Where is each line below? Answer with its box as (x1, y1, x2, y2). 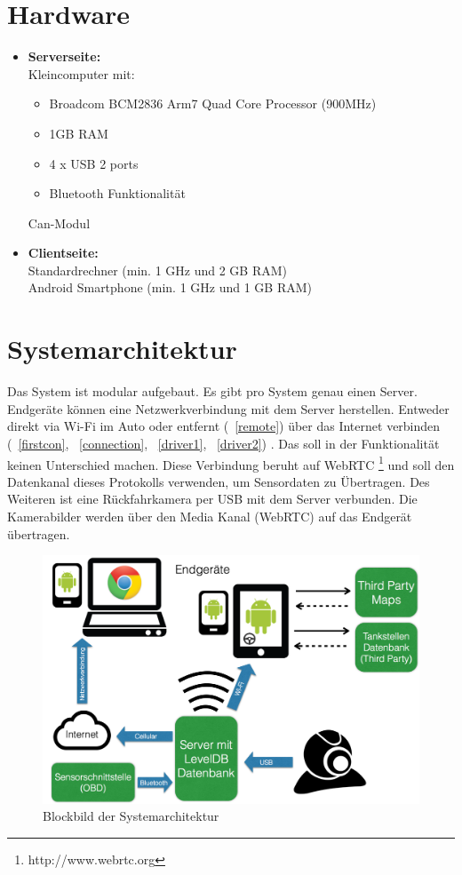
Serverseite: (28, 47, 101, 66)
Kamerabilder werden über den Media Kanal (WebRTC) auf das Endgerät (7, 507, 412, 525)
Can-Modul (28, 213, 91, 232)
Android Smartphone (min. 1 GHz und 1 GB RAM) (28, 278, 312, 297)
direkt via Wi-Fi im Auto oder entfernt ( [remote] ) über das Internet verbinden (7, 417, 441, 435)
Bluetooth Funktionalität (49, 184, 186, 203)
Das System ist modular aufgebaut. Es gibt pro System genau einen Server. (7, 382, 418, 401)
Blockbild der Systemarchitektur (43, 807, 219, 825)
